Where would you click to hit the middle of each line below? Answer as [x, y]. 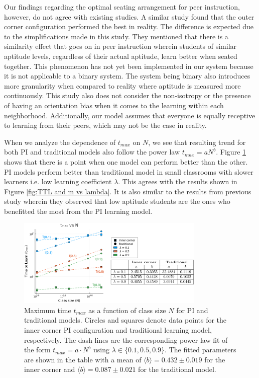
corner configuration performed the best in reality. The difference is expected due [129, 26]
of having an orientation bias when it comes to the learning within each [114, 105]
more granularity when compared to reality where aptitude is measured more [122, 85]
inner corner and [50, 369]
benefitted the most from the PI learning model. [78, 211]
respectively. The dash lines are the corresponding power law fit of [126, 339]
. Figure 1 [231, 152]
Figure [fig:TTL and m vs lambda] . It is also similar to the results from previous [128, 191]
